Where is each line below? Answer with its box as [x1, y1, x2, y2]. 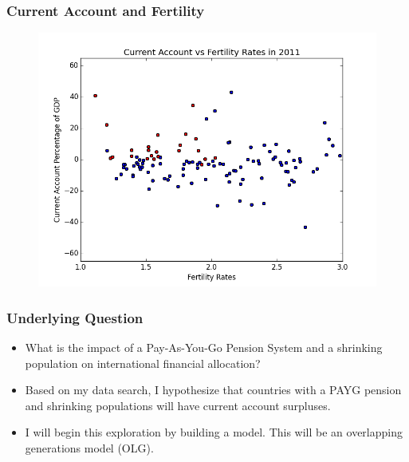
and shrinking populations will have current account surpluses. [25, 397, 331, 413]
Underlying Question [6, 307, 144, 327]
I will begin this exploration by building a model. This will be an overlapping [25, 424, 403, 440]
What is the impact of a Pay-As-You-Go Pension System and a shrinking [25, 339, 383, 356]
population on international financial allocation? [25, 354, 261, 371]
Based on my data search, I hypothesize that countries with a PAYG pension [25, 381, 402, 398]
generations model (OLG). [25, 440, 154, 456]
